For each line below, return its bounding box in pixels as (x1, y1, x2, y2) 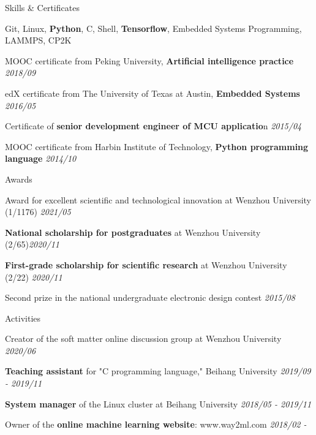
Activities (5, 311, 41, 324)
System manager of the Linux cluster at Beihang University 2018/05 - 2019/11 (5, 397, 312, 410)
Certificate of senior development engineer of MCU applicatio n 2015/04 (5, 119, 302, 132)
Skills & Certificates (5, 1, 80, 13)
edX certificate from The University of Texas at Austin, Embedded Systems (5, 86, 300, 99)
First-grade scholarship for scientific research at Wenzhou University (5, 258, 287, 271)
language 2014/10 (5, 152, 77, 165)
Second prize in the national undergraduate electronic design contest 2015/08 (5, 291, 295, 304)
